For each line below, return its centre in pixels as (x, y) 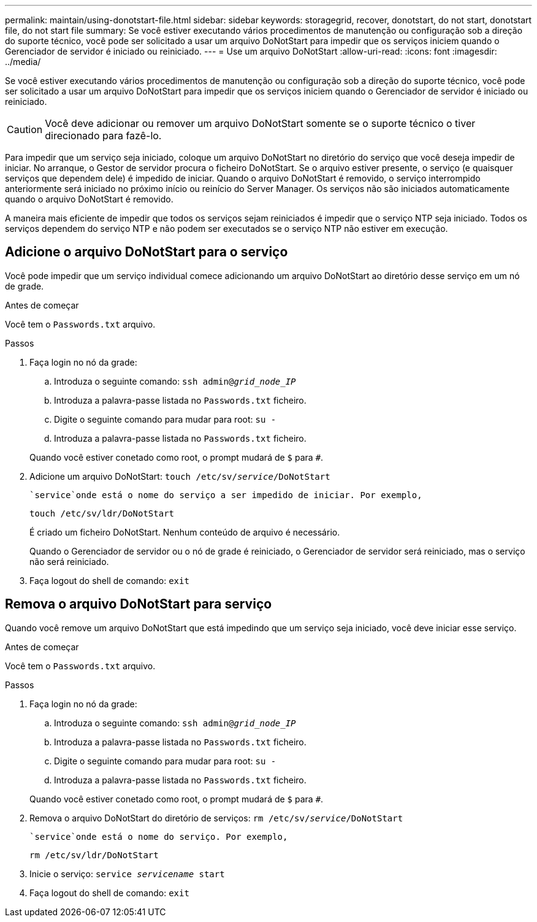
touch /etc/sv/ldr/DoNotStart (102, 513)
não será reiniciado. (69, 561)
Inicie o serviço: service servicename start (127, 874)
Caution (25, 129)
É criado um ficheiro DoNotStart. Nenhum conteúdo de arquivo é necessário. (185, 532)
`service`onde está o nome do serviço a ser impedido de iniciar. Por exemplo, (226, 495)
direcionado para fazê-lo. (103, 136)
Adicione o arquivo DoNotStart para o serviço (147, 252)
